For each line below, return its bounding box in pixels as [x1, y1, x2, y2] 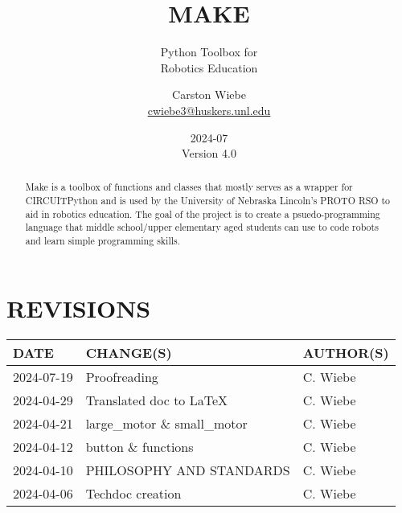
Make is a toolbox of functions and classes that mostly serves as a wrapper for [25, 180, 353, 194]
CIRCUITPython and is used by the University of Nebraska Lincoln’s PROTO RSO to [25, 194, 391, 207]
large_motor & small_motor [85, 413, 248, 433]
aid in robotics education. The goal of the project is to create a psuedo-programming [25, 207, 380, 220]
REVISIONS [6, 291, 151, 324]
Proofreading [85, 367, 158, 386]
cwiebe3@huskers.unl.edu [147, 101, 271, 118]
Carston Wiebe [172, 86, 246, 103]
